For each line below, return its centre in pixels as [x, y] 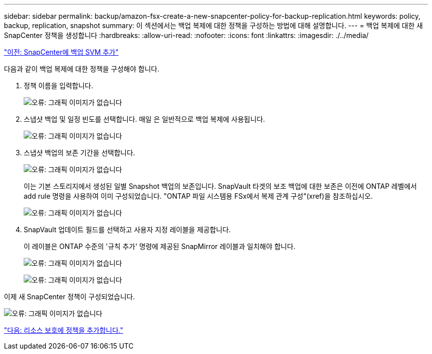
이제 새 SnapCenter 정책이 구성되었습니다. [70, 297]
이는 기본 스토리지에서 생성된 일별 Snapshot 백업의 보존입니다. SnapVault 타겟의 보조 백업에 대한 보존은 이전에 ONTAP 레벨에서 [220, 186]
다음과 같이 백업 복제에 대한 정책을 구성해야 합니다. [82, 69]
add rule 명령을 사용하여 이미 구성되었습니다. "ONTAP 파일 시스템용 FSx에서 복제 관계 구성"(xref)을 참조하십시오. [198, 196]
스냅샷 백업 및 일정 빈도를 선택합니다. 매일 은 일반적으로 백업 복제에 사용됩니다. [144, 119]
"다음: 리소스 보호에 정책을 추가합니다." [64, 330]
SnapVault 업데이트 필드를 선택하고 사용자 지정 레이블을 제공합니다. [127, 230]
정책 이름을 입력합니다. [58, 86]
